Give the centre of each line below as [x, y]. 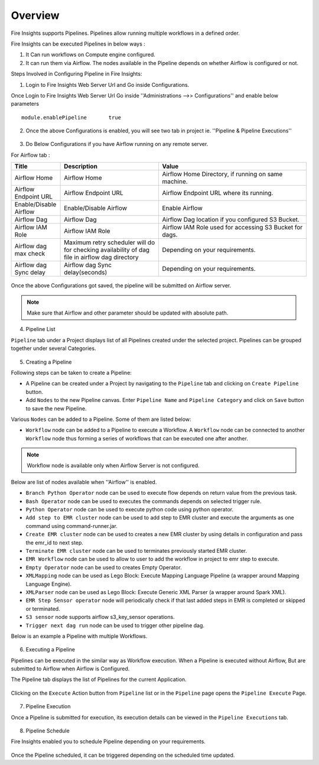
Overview [35, 15]
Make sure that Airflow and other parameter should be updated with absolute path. [128, 313]
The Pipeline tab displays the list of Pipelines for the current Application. [99, 679]
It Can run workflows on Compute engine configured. [91, 55]
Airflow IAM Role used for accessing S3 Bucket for [232, 228]
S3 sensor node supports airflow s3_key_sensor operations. [100, 617]
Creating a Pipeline [49, 362]
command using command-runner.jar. [71, 526]
